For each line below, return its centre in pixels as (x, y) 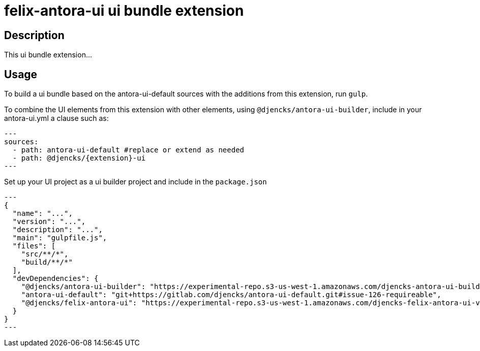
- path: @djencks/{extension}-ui (79, 158)
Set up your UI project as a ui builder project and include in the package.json (136, 182)
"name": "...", (42, 214)
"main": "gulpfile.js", (60, 238)
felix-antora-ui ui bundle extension (124, 11)
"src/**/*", (45, 254)
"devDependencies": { (55, 279)
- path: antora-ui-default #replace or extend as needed (128, 150)
